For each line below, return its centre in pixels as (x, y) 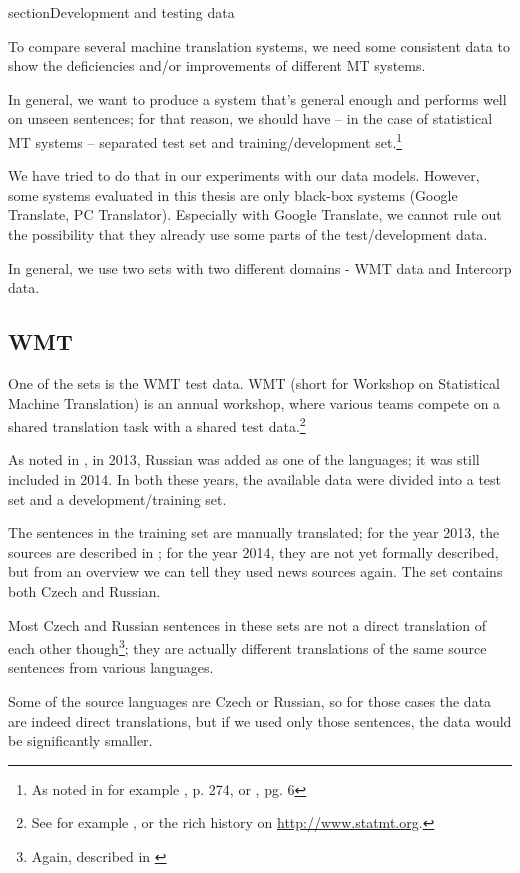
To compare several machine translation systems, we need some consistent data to (259, 45)
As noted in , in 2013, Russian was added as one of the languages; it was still (244, 459)
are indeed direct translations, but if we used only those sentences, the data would (260, 720)
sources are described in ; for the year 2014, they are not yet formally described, (253, 551)
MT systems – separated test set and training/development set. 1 (205, 140)
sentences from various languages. (111, 667)
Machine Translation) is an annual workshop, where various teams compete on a (254, 402)
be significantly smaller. (80, 740)
